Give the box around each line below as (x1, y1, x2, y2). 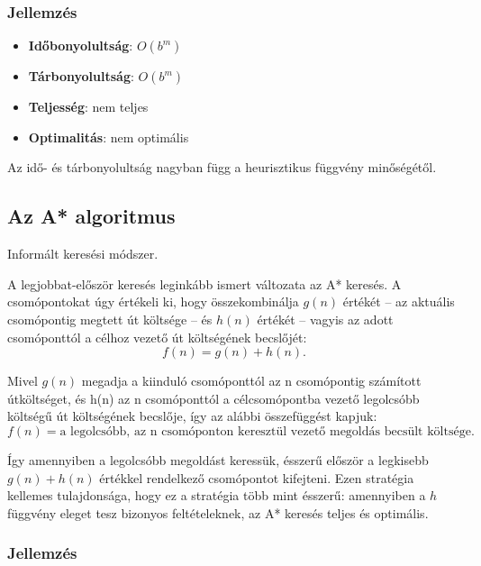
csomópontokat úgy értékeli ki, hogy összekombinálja (7, 292, 299, 311)
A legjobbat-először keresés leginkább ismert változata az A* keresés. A (7, 274, 402, 293)
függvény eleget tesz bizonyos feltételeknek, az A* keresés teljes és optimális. (7, 503, 429, 522)
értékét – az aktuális (342, 292, 455, 311)
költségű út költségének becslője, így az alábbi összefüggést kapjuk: (7, 406, 377, 425)
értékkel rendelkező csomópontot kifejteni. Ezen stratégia (99, 468, 414, 487)
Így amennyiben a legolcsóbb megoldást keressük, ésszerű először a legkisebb (7, 450, 429, 469)
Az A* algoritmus (7, 202, 176, 230)
